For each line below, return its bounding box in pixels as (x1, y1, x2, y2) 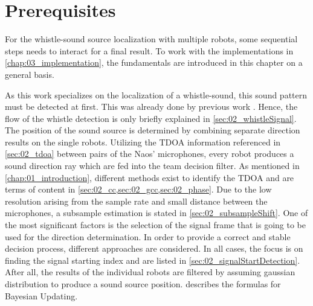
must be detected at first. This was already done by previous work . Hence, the (5, 100, 298, 113)
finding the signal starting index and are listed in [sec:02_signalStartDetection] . (5, 253, 300, 266)
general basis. (5, 68, 54, 80)
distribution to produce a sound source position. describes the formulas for (5, 278, 281, 290)
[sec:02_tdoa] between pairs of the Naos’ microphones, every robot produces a (5, 147, 294, 160)
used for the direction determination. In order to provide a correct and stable (5, 230, 291, 243)
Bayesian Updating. (5, 289, 78, 302)
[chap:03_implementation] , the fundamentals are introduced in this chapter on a (5, 56, 303, 69)
